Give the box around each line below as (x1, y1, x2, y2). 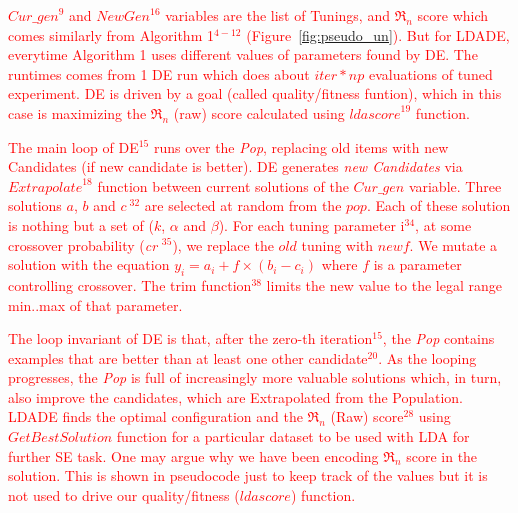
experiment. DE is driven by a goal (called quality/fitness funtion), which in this (8, 83, 502, 104)
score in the (406, 445, 478, 466)
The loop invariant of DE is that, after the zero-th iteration (8, 328, 373, 349)
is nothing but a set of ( (8, 214, 154, 235)
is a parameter (373, 254, 462, 275)
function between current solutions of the (97, 175, 349, 196)
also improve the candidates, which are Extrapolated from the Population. (8, 386, 463, 407)
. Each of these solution (366, 195, 511, 216)
